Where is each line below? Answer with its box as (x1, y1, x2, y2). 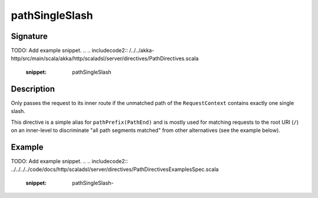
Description (11, 84, 55, 94)
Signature (11, 31, 48, 41)
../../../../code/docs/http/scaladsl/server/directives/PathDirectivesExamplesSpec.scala (11, 166, 219, 173)
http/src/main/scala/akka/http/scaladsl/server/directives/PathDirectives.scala (11, 55, 199, 62)
